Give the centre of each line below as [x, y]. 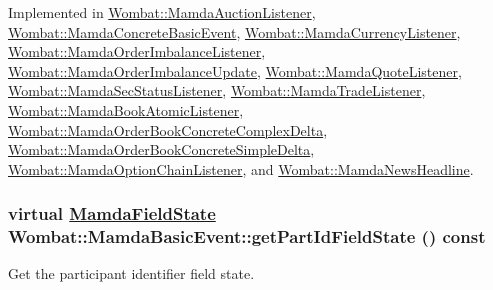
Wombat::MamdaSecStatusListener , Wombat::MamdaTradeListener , [217, 90]
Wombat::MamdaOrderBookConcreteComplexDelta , [168, 129]
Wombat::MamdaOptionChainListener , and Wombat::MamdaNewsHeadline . [241, 168]
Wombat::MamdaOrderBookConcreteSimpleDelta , [161, 149]
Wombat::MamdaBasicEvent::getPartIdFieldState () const [247, 236]
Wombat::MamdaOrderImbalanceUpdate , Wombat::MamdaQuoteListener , [235, 70]
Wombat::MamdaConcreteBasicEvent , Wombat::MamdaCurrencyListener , [234, 31]
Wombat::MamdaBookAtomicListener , [126, 109]
